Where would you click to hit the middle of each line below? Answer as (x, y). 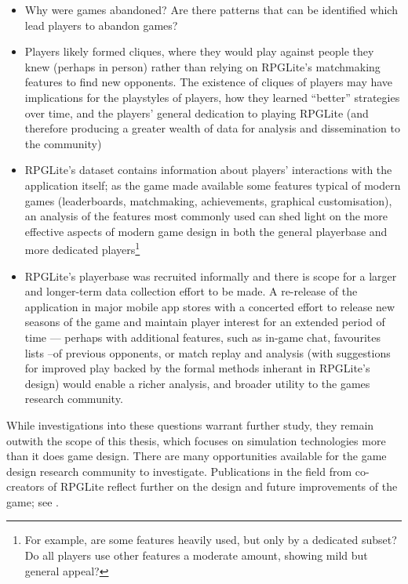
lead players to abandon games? (101, 25)
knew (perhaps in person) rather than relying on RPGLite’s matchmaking (202, 66)
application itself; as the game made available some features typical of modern (213, 185)
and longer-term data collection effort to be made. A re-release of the (191, 291)
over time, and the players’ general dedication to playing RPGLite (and (197, 112)
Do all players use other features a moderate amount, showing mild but (196, 555)
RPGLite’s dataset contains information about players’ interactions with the (208, 170)
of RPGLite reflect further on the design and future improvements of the (223, 486)
